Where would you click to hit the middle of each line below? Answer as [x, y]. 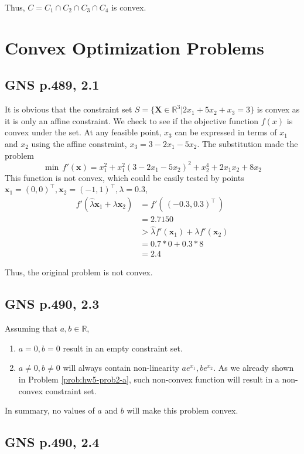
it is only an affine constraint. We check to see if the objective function [132, 120]
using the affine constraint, [79, 143]
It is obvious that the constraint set [69, 109]
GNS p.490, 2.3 [52, 304]
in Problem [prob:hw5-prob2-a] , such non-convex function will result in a [149, 379]
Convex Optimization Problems [134, 47]
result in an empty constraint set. [123, 348]
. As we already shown [254, 368]
